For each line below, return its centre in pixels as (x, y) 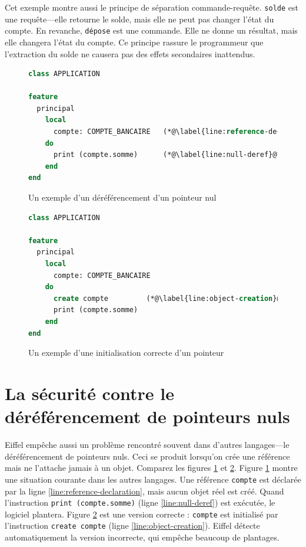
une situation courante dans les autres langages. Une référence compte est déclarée (153, 479)
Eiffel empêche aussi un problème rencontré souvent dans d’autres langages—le (147, 445)
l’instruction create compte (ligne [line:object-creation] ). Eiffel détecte (132, 525)
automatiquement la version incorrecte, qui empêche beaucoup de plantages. (142, 537)
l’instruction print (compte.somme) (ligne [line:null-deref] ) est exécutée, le (140, 502)
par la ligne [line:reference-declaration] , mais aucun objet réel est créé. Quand (144, 491)
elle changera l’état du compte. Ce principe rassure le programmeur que (134, 42)
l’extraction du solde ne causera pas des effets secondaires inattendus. (130, 53)
